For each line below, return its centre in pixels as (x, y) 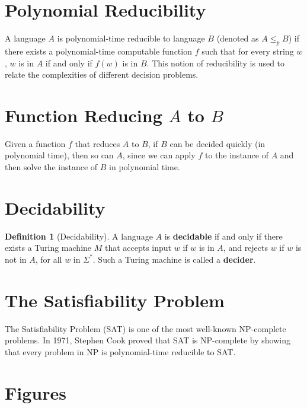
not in (16, 259)
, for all (49, 259)
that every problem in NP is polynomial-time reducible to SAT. (120, 351)
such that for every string (248, 51)
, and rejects (246, 248)
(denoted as (238, 38)
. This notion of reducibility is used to (216, 63)
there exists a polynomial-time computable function (98, 51)
